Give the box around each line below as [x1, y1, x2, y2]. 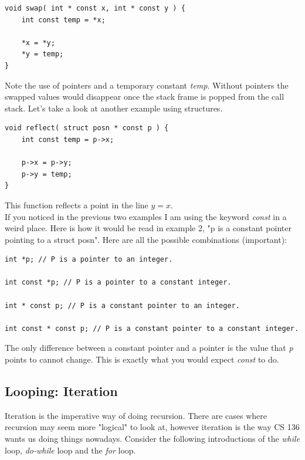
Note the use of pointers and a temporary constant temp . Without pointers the [5, 79, 289, 91]
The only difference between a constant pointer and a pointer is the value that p [5, 341, 293, 354]
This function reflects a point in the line [5, 198, 148, 211]
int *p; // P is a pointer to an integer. [5, 255, 173, 264]
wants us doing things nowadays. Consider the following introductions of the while [5, 432, 300, 445]
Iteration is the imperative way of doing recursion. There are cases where [5, 409, 267, 421]
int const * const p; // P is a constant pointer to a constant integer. [5, 324, 299, 333]
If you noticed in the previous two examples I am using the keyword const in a [5, 210, 287, 222]
